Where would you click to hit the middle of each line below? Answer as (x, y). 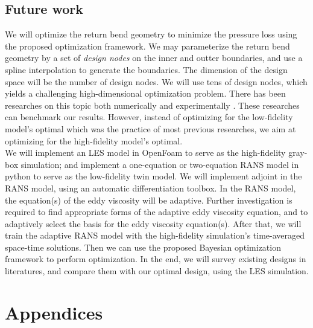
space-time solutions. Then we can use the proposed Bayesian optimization (143, 247)
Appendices (54, 312)
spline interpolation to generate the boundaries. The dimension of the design (146, 69)
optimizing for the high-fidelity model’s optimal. (94, 140)
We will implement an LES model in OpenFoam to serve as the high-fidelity (145, 153)
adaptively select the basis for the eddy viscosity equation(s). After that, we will (153, 223)
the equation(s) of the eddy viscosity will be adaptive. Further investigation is (149, 200)
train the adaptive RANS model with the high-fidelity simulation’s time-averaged (155, 235)
